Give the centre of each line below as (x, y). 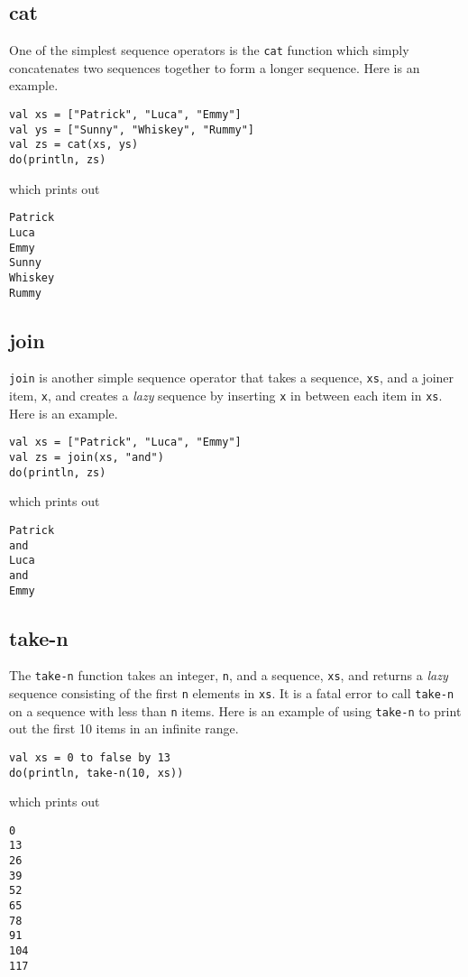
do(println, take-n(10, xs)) (96, 773)
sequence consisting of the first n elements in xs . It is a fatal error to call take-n (232, 693)
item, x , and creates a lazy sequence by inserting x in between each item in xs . (226, 396)
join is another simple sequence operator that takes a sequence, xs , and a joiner (232, 378)
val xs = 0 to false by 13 (90, 757)
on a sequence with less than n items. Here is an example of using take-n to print (235, 710)
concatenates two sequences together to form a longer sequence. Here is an (215, 67)
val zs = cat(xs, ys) (74, 145)
